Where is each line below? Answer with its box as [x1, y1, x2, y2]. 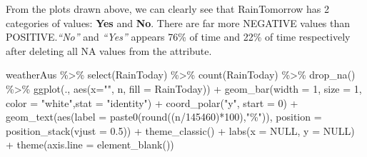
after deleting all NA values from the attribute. [6, 43, 212, 58]
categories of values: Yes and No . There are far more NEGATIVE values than [6, 15, 351, 30]
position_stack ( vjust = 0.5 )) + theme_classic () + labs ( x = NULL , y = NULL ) [6, 123, 355, 138]
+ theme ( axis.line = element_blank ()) [6, 137, 174, 152]
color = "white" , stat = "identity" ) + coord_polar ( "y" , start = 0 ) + [6, 95, 298, 110]
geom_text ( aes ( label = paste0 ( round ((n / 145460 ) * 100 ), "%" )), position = [6, 109, 322, 124]
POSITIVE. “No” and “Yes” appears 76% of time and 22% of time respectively [6, 29, 351, 44]
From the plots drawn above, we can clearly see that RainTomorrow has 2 [6, 1, 330, 16]
